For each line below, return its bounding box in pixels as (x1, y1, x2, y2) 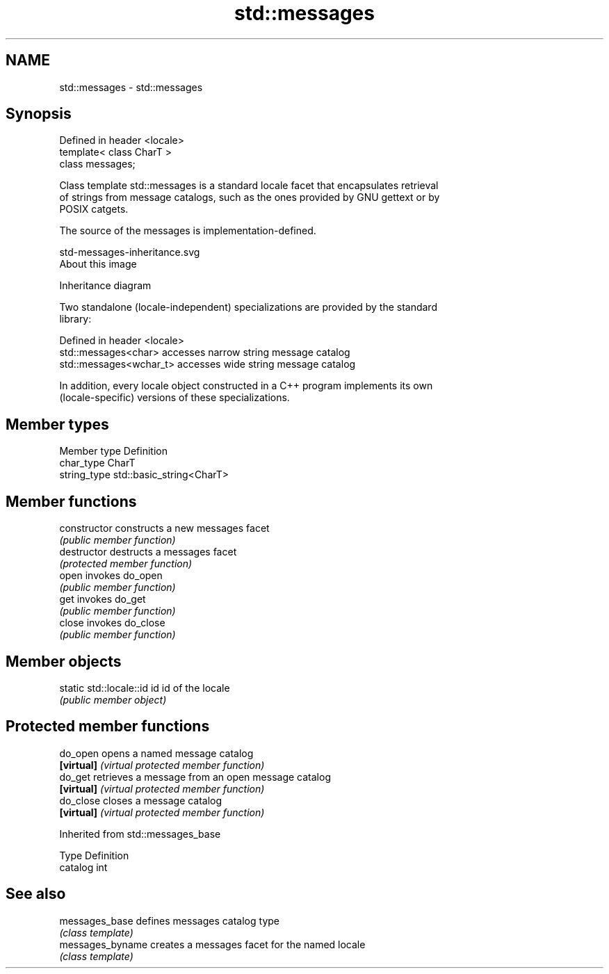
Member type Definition (59, 445, 168, 457)
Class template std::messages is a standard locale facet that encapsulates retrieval (59, 179, 439, 192)
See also (6, 885, 66, 903)
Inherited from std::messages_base (59, 827, 221, 840)
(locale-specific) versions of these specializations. (59, 391, 290, 404)
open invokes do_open (59, 569, 163, 582)
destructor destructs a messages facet (59, 546, 237, 558)
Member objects (6, 652, 122, 670)
